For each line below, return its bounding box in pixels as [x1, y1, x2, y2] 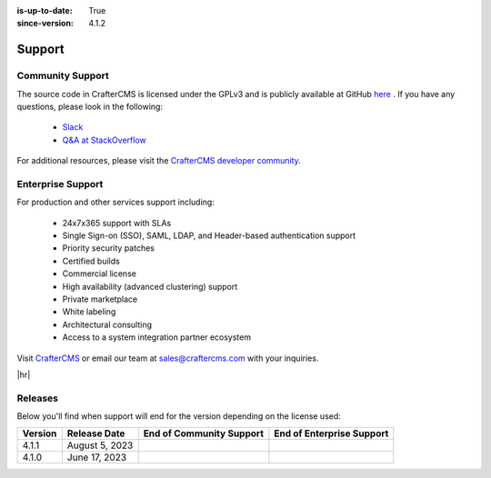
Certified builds [62, 255, 120, 266]
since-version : [16, 18, 75, 29]
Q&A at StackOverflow [62, 134, 146, 145]
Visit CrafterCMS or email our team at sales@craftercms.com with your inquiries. [16, 353, 319, 363]
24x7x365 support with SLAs [62, 217, 172, 228]
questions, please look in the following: [16, 101, 164, 112]
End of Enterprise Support [274, 427, 389, 440]
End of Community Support [143, 427, 264, 440]
